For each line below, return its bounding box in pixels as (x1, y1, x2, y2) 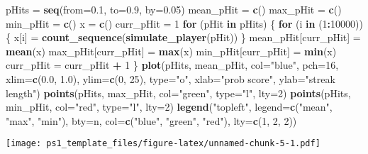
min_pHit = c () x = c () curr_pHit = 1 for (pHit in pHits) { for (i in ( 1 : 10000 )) (6, 16, 363, 31)
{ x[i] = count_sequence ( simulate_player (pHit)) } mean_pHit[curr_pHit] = (6, 30, 361, 45)
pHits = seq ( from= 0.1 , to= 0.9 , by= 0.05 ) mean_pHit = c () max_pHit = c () (6, 2, 342, 16)
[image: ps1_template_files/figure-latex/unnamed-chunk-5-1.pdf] (6, 138, 320, 149)
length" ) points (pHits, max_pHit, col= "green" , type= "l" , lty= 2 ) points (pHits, (6, 85, 351, 100)
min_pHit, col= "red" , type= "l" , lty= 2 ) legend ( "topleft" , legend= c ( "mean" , (6, 99, 333, 114)
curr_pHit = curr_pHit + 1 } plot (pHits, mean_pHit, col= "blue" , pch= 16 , (6, 57, 339, 72)
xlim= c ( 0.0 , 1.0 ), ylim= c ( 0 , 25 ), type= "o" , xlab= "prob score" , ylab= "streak (6, 71, 335, 86)
